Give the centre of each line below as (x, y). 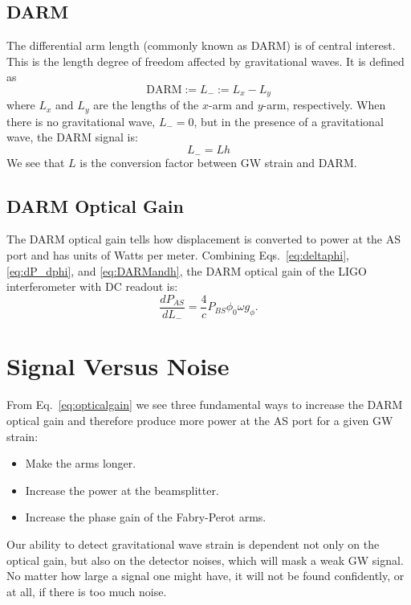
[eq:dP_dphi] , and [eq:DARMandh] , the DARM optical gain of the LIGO (187, 270)
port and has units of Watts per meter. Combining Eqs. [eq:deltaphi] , (178, 254)
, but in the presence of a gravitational (289, 121)
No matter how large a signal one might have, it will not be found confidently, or (205, 576)
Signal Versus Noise (118, 366)
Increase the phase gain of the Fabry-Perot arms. (146, 517)
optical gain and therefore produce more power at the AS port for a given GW (200, 420)
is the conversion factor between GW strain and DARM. (218, 162)
